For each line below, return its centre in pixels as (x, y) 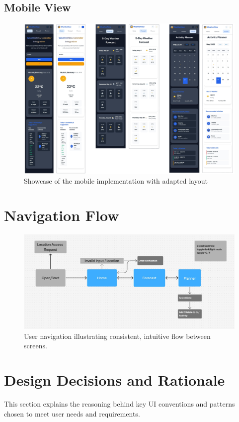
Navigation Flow (62, 215)
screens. (36, 346)
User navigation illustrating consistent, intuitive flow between (117, 336)
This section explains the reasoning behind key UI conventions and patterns (119, 404)
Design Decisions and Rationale (115, 380)
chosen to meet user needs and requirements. (72, 413)
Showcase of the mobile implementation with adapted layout (116, 181)
